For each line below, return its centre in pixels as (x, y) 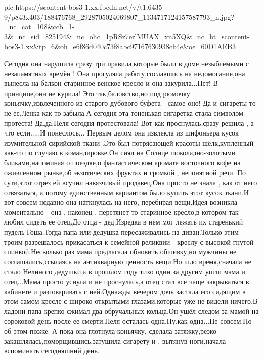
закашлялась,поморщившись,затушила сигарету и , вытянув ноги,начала (115, 341)
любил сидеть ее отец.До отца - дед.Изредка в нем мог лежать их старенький (124, 222)
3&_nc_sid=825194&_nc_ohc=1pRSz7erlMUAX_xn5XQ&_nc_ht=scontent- (127, 36)
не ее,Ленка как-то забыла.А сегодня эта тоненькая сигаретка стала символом (124, 113)
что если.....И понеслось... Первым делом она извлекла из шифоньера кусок (121, 133)
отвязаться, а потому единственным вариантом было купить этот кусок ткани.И (127, 192)
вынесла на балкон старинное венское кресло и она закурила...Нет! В (111, 83)
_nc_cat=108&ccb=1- (39, 27)
